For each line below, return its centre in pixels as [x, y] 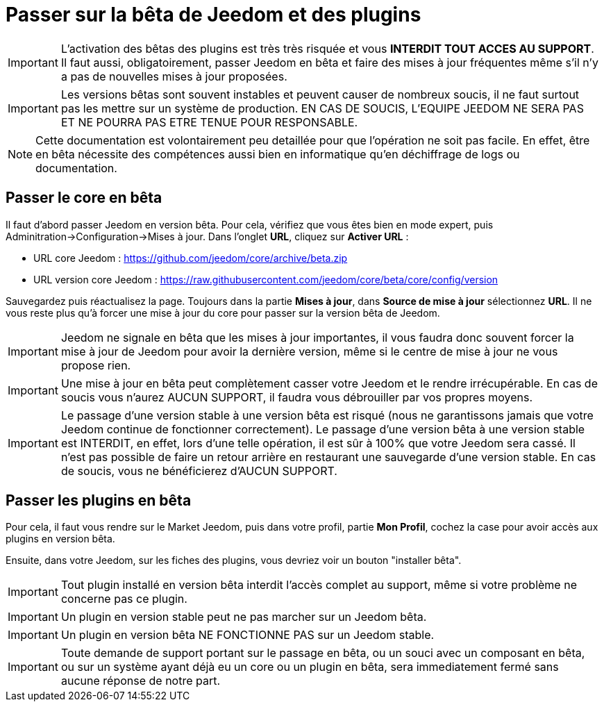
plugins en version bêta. [60, 539]
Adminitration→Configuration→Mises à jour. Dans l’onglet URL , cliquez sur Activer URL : [207, 236]
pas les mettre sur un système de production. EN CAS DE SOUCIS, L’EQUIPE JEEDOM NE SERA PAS [322, 108]
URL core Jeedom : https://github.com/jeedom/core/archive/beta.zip [191, 258]
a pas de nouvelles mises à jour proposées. [174, 76]
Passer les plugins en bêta [99, 501]
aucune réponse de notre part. [141, 681]
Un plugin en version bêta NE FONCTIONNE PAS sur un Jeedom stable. [248, 635]
